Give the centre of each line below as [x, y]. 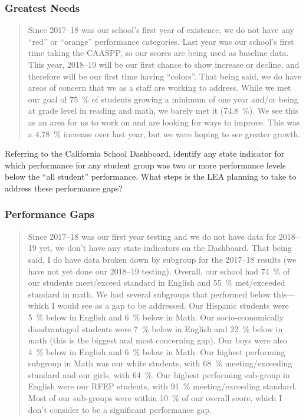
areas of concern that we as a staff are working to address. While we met [159, 87]
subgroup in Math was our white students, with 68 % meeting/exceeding [160, 363]
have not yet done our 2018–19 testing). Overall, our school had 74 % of [159, 271]
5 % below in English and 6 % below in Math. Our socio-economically [156, 317]
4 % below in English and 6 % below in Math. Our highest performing [157, 351]
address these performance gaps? [64, 188]
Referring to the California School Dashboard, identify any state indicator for [145, 153]
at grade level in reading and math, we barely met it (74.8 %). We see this [163, 110]
